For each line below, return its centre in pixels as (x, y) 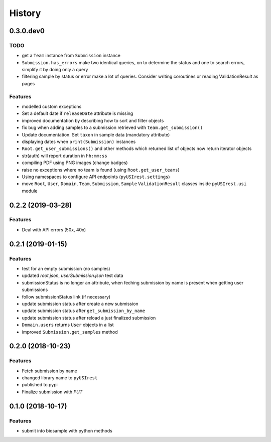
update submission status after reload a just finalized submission (89, 318)
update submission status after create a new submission (80, 304)
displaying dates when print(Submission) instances (79, 141)
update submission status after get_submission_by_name (84, 311)
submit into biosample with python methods (67, 431)
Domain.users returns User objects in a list (68, 325)
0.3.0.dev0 (27, 31)
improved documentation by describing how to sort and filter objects (93, 120)
